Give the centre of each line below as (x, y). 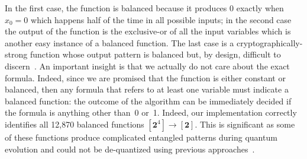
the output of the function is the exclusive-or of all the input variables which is (148, 31)
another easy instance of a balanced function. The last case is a (119, 42)
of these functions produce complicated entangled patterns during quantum (141, 137)
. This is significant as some (245, 124)
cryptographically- (269, 42)
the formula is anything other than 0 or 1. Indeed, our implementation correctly (151, 112)
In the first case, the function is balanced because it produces (116, 8)
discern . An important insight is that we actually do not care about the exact (147, 66)
